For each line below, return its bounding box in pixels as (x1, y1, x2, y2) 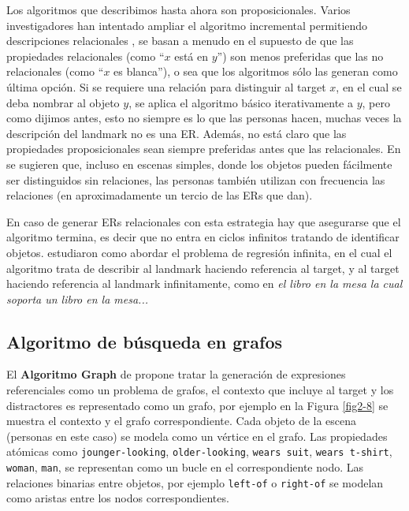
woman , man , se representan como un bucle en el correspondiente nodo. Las (6, 459, 364, 476)
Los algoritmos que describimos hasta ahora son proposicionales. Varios (6, 2, 351, 17)
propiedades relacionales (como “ (6, 47, 165, 64)
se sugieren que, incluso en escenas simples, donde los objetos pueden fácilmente (6, 155, 392, 172)
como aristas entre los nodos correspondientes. (6, 490, 229, 506)
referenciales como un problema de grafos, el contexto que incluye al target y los (6, 382, 394, 398)
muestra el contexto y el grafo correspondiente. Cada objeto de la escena (6, 412, 357, 429)
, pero (362, 94, 390, 110)
